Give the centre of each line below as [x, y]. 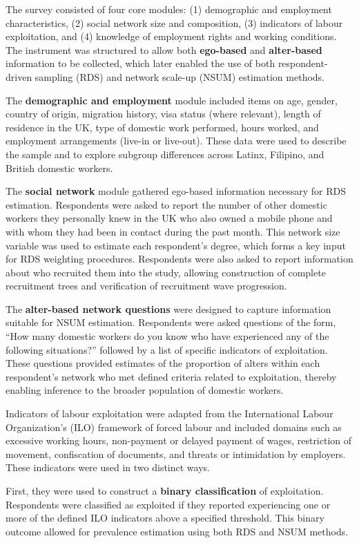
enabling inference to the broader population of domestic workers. [145, 390]
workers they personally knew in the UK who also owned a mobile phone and [169, 218]
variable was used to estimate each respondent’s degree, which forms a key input [176, 245]
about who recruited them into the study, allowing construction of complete [166, 272]
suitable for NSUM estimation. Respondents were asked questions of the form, [171, 322]
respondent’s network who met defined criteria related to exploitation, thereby [171, 376]
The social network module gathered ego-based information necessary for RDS [176, 191]
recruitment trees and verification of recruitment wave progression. [146, 286]
